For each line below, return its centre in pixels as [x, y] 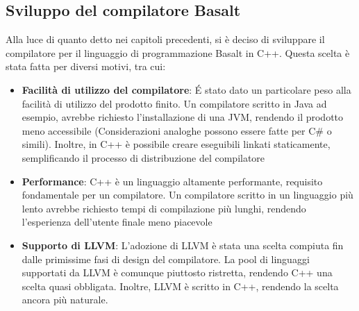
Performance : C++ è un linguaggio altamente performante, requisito [172, 181]
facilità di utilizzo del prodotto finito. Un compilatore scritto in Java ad [174, 103]
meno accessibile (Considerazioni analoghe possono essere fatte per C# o [177, 130]
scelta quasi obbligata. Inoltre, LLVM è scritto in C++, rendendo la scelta [180, 286]
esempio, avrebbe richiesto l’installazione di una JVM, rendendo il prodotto [183, 117]
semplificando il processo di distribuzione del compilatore [143, 157]
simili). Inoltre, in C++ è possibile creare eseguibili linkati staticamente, [176, 144]
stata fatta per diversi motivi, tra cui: [86, 66]
